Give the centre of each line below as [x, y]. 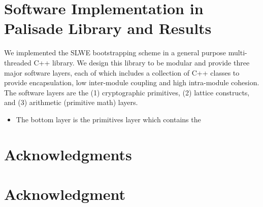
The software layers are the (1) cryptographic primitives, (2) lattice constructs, [127, 92]
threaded [18, 62]
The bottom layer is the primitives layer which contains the [108, 119]
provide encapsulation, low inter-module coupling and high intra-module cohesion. [132, 82]
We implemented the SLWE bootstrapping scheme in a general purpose [115, 53]
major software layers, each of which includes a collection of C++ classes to [122, 72]
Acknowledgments [68, 154]
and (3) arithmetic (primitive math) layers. [71, 102]
